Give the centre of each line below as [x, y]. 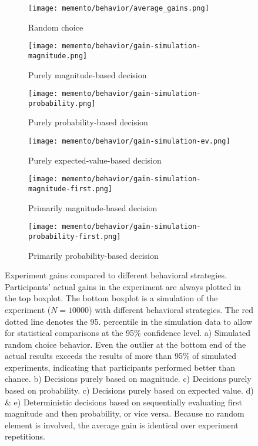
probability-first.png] [75, 236]
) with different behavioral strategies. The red [171, 309]
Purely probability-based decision [88, 122]
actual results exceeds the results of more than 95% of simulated [121, 356]
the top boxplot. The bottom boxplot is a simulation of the [111, 298]
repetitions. [25, 436]
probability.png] [62, 103]
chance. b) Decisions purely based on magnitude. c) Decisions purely [128, 379]
